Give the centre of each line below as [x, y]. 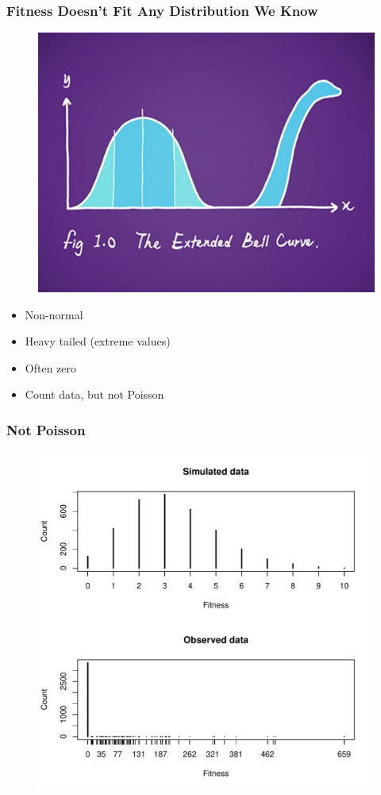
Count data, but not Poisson [94, 394]
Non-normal [54, 314]
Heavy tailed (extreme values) [98, 341]
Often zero [51, 367]
